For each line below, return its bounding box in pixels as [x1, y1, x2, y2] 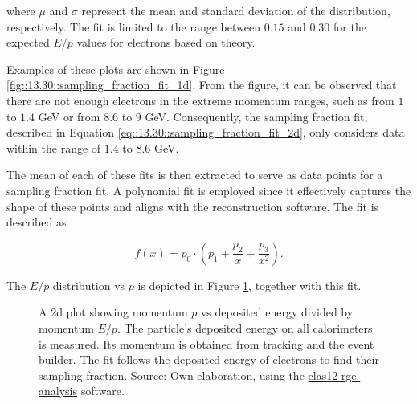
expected [6, 34, 50, 51]
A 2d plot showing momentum [39, 304, 188, 320]
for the [333, 18, 366, 35]
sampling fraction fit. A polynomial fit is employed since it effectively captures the [6, 182, 411, 198]
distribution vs [52, 276, 125, 293]
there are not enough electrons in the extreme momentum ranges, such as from [6, 92, 395, 108]
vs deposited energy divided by [200, 304, 354, 320]
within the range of [6, 139, 101, 156]
